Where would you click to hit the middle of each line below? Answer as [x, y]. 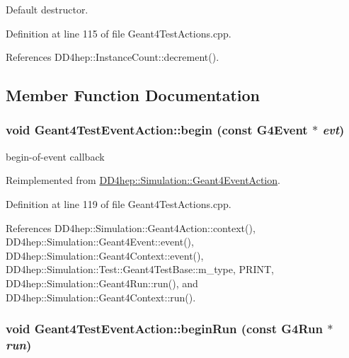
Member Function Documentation [133, 95]
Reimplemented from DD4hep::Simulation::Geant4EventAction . [143, 180]
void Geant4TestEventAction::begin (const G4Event [157, 130]
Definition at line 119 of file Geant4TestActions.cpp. [119, 203]
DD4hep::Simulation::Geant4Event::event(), [100, 242]
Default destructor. [47, 9]
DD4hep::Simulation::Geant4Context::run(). [101, 297]
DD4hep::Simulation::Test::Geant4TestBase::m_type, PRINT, [140, 269]
